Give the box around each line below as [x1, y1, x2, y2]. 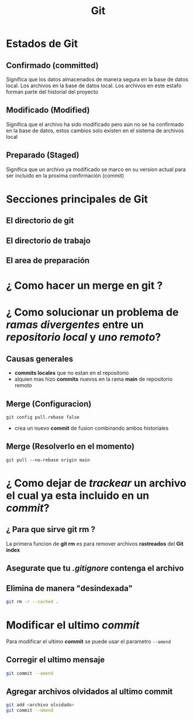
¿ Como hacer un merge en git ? [6, 279, 163, 292]
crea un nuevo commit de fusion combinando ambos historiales [14, 424, 169, 432]
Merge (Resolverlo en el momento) [6, 441, 135, 451]
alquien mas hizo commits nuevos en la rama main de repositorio [14, 376, 173, 383]
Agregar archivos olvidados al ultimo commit [6, 686, 173, 696]
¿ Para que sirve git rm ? [6, 525, 95, 535]
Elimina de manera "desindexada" [6, 583, 133, 593]
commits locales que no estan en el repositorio [14, 369, 129, 376]
